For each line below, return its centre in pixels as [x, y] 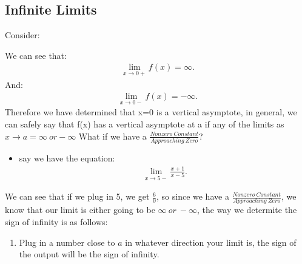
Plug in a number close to [67, 242]
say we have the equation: [67, 157]
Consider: [22, 35]
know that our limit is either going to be [80, 210]
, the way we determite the [247, 210]
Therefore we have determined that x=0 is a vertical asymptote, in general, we [151, 112]
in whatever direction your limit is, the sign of [211, 242]
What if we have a [112, 136]
